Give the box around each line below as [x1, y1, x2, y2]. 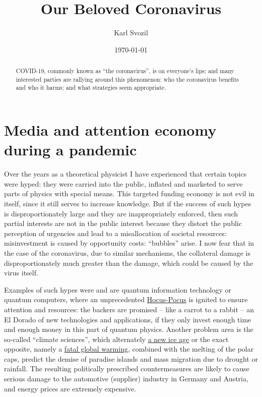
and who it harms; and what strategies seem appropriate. [16, 83, 166, 92]
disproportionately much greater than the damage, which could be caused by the [4, 257, 253, 268]
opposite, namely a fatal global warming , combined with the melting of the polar [4, 344, 254, 354]
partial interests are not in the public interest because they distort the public [4, 218, 242, 229]
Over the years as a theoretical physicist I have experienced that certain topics [4, 168, 247, 179]
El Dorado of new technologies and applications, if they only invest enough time [4, 314, 251, 324]
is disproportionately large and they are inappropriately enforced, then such [4, 208, 238, 218]
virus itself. [4, 267, 38, 278]
